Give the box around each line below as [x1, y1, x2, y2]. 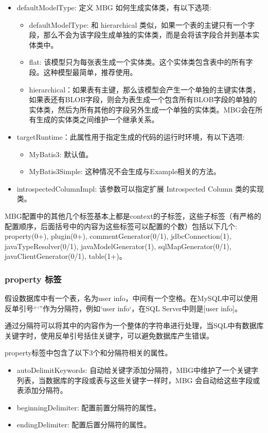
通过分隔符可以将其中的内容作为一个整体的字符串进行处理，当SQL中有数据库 [5, 320, 264, 331]
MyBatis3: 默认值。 [29, 148, 93, 159]
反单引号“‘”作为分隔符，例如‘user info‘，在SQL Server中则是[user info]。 [5, 303, 242, 313]
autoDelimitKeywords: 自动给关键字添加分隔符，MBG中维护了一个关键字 [16, 365, 259, 375]
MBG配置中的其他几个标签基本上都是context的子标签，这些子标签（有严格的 [5, 210, 261, 221]
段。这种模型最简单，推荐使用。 [29, 66, 137, 77]
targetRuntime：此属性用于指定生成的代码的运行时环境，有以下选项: [16, 131, 245, 142]
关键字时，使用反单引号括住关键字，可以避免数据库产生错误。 [5, 330, 213, 341]
